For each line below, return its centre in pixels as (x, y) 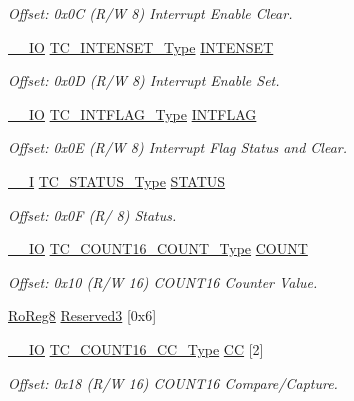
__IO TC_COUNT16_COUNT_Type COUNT (158, 248)
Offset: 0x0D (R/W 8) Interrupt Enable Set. (144, 80)
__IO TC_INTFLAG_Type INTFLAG (132, 113)
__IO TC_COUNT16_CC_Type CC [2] (136, 348)
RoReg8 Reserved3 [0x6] (82, 315)
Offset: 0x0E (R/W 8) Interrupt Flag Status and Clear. (178, 147)
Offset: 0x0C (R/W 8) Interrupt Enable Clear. (150, 13)
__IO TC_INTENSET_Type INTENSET (141, 46)
